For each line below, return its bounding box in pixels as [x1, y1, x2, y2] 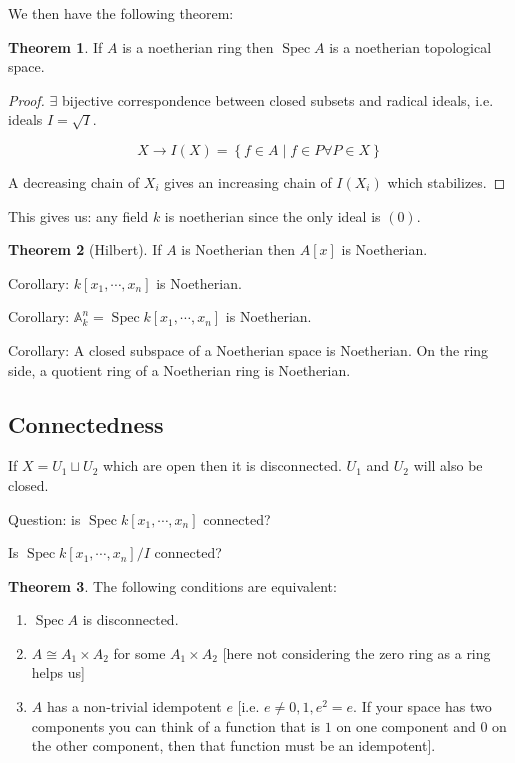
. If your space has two [353, 696, 492, 717]
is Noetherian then [181, 239, 295, 260]
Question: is [8, 508, 81, 529]
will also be [413, 455, 483, 476]
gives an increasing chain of [164, 171, 332, 192]
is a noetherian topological [329, 36, 492, 57]
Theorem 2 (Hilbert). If [8, 239, 162, 260]
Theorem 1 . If [8, 36, 103, 57]
